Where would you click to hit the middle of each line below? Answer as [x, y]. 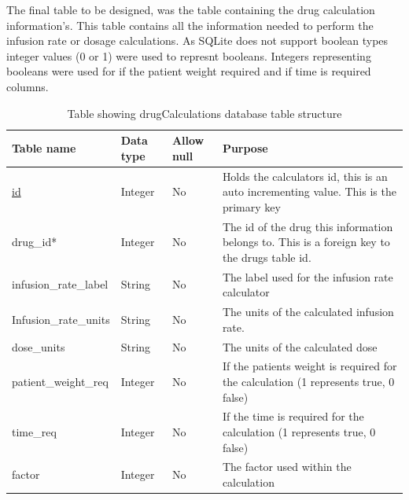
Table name [44, 147]
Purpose [245, 147]
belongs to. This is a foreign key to [306, 242]
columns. [28, 86]
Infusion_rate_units [61, 319]
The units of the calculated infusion [308, 312]
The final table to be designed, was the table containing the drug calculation [191, 9]
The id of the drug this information [308, 226]
